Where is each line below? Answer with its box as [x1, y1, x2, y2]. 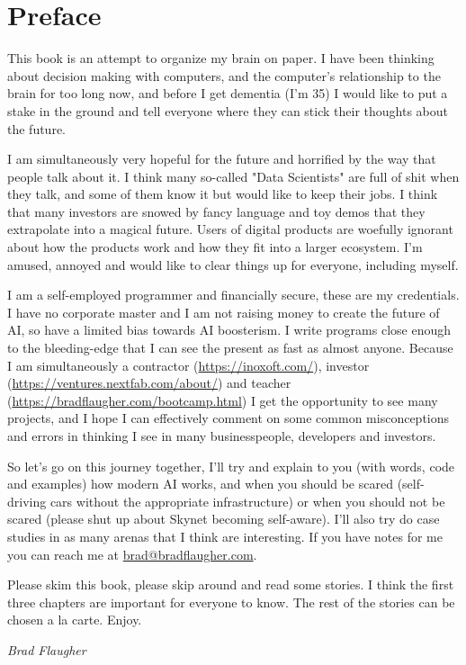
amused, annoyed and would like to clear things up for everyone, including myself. [7, 255, 459, 274]
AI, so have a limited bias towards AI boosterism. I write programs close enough [7, 320, 452, 339]
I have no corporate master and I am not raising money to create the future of [7, 302, 440, 321]
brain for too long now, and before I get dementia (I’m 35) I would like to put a [7, 84, 448, 103]
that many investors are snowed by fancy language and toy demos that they [7, 202, 426, 220]
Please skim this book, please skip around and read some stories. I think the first [7, 575, 454, 594]
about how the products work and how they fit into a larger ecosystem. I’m [7, 238, 423, 256]
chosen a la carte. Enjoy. [7, 610, 142, 629]
